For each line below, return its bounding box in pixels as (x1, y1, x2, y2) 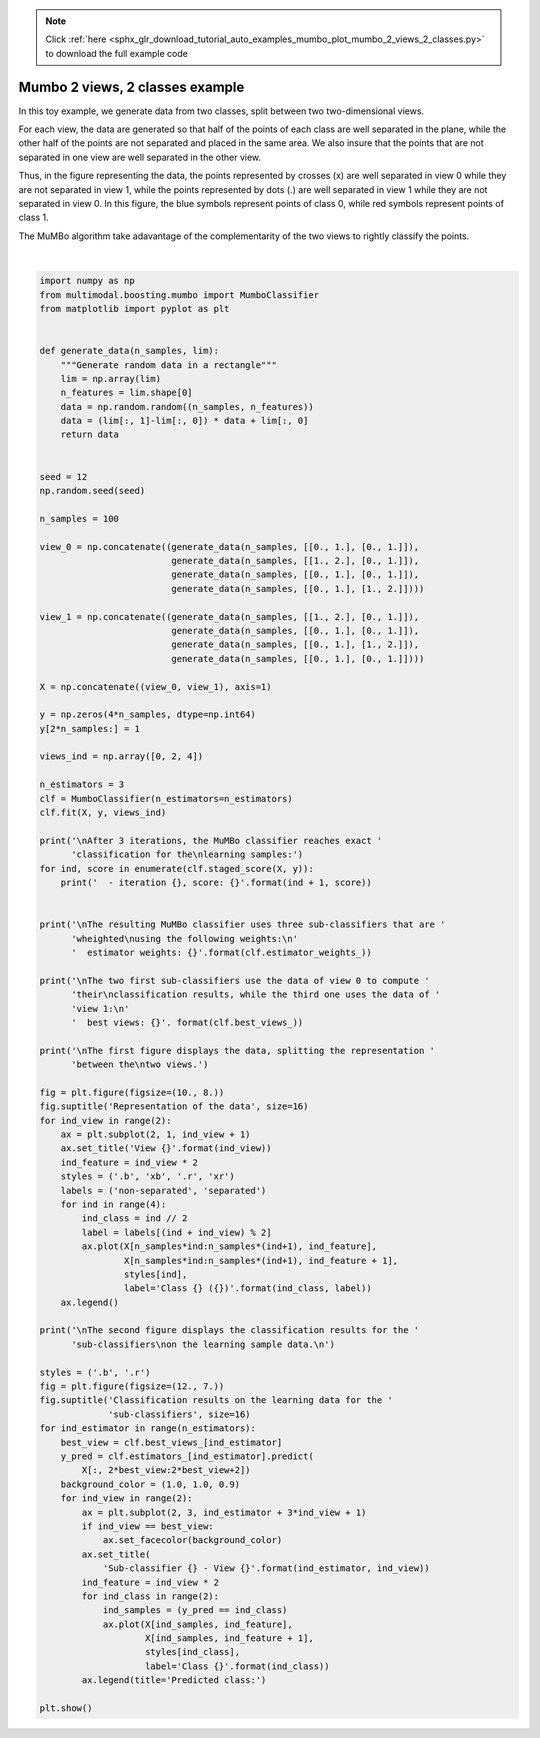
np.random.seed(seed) (39, 485, 146, 497)
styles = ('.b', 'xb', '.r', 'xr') (60, 1171, 235, 1182)
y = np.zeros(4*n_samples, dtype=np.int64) (39, 709, 257, 720)
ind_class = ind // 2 (81, 1213, 188, 1224)
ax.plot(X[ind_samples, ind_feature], (102, 1618, 294, 1630)
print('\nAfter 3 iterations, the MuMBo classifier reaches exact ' (39, 835, 383, 846)
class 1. (18, 211, 49, 224)
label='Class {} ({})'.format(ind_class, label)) (123, 1283, 372, 1294)
